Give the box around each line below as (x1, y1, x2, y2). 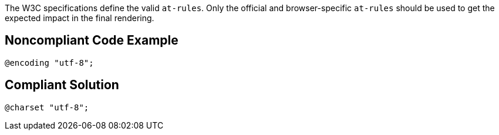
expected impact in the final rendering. (5, 13, 154, 23)
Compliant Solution (5, 77, 119, 93)
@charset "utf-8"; (5, 102, 89, 112)
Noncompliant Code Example (5, 33, 178, 48)
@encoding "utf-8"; (5, 58, 94, 67)
